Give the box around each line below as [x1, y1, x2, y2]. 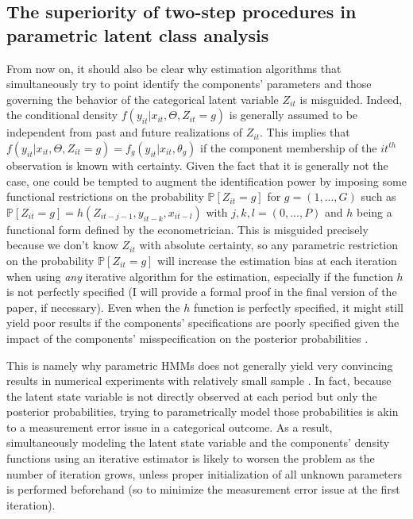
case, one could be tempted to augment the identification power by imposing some [6, 172, 407, 189]
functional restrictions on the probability [6, 188, 204, 205]
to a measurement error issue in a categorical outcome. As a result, [6, 418, 333, 435]
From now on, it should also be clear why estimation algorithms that [6, 60, 342, 76]
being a [357, 203, 392, 220]
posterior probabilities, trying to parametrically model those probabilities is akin [6, 403, 399, 420]
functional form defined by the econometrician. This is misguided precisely [6, 221, 369, 237]
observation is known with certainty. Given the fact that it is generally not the [6, 156, 388, 173]
